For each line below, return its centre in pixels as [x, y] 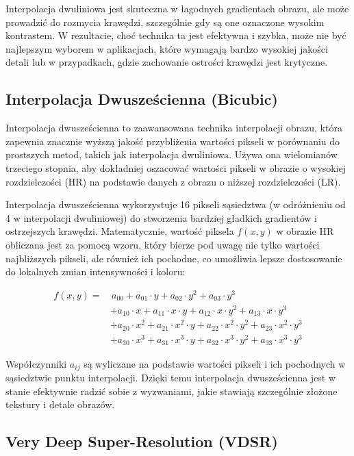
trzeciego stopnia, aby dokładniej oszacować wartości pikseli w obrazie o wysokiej [176, 167]
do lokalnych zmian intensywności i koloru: [96, 271]
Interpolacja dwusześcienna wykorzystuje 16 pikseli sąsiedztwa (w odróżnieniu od [176, 204]
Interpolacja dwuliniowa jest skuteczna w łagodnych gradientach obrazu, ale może [177, 8]
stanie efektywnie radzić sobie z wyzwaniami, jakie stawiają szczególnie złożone [172, 391]
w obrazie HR [305, 231]
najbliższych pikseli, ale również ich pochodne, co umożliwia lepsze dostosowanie [174, 258]
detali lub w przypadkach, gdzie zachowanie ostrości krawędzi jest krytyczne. [167, 62]
